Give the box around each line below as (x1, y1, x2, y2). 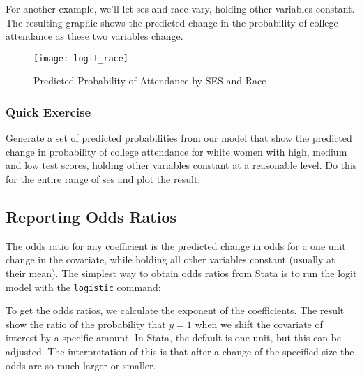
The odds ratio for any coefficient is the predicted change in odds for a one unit (6, 238, 346, 253)
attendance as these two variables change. (6, 29, 183, 43)
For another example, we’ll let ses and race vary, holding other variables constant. (6, 1, 355, 15)
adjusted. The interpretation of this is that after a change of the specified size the (6, 344, 354, 359)
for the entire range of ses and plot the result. (6, 172, 201, 186)
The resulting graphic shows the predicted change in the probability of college (6, 15, 338, 29)
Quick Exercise (6, 103, 91, 120)
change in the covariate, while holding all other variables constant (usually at (6, 252, 335, 267)
